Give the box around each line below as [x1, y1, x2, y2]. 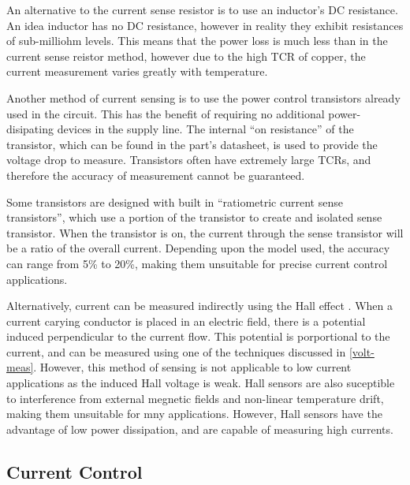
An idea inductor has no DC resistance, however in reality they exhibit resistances [6, 17, 404, 33]
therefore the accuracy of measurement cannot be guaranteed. [6, 166, 305, 183]
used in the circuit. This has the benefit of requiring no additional [6, 105, 325, 121]
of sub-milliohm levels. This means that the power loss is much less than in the [6, 32, 388, 49]
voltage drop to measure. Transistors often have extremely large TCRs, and [6, 151, 371, 168]
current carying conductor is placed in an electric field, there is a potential [6, 312, 366, 329]
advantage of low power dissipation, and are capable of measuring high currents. [6, 420, 393, 437]
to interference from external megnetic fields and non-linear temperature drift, [6, 390, 384, 406]
